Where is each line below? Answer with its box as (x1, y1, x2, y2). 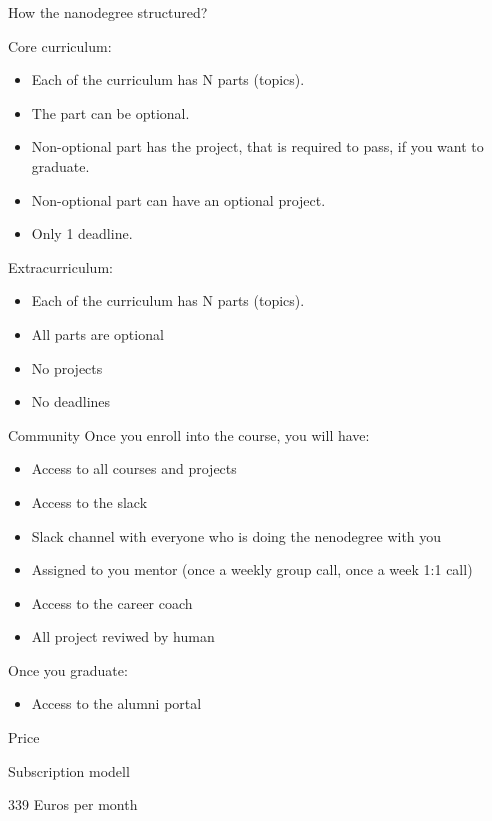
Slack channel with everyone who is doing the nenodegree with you (31, 525, 442, 546)
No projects (31, 357, 103, 378)
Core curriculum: (8, 35, 112, 56)
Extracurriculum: (8, 256, 113, 277)
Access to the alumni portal (31, 693, 202, 714)
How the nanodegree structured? (8, 2, 208, 22)
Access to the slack (31, 491, 148, 512)
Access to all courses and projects (31, 458, 237, 479)
